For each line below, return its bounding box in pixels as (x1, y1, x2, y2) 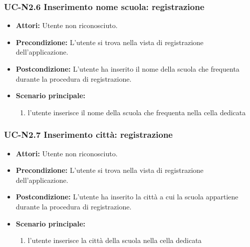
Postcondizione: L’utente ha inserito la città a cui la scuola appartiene (16, 191, 238, 202)
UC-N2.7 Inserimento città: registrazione (4, 128, 173, 141)
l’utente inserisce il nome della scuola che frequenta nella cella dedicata (28, 107, 246, 117)
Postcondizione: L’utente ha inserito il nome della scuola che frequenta (16, 64, 239, 74)
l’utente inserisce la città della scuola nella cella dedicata (28, 235, 202, 245)
